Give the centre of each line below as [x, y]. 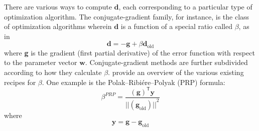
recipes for [20, 82]
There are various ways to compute [58, 6]
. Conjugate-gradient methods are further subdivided [166, 62]
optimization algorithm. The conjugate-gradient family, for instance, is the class [127, 16]
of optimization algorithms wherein [58, 26]
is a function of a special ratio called [176, 26]
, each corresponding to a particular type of [185, 6]
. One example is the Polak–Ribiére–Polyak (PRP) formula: [134, 82]
